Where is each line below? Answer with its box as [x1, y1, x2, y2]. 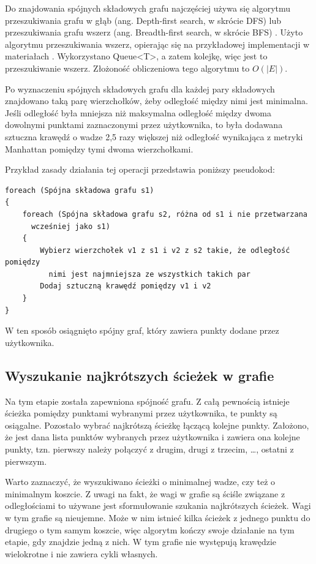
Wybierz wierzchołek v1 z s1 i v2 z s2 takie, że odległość [40, 246, 290, 255]
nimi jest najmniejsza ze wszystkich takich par [48, 269, 250, 279]
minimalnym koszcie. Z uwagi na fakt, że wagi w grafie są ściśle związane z [5, 487, 285, 500]
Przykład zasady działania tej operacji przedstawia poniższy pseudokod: [5, 163, 275, 176]
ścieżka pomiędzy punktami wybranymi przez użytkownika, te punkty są [5, 407, 277, 419]
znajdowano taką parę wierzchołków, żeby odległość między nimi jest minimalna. [5, 94, 308, 107]
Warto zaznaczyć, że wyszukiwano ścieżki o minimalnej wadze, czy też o [5, 475, 276, 488]
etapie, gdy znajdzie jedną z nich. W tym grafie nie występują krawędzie [5, 535, 277, 548]
